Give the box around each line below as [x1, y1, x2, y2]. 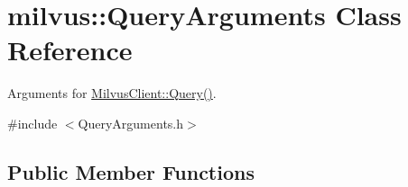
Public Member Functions [7, 157, 255, 185]
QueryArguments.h [78, 113, 184, 132]
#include [7, 113, 58, 132]
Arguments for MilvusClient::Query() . [7, 84, 217, 102]
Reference [7, 31, 133, 68]
